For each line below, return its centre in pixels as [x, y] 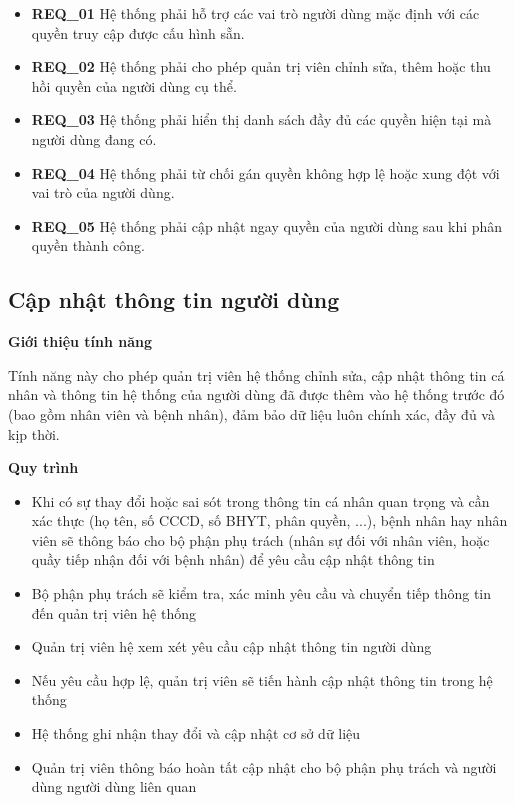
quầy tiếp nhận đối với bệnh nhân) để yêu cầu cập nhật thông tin [233, 559]
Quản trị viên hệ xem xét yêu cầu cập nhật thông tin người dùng [231, 646]
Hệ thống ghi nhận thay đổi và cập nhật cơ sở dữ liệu [196, 733]
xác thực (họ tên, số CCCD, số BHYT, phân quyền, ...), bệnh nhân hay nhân [269, 520]
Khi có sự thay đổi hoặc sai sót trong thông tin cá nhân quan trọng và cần [260, 500]
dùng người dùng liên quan [114, 786]
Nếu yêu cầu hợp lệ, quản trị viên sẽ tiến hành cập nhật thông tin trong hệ [262, 679]
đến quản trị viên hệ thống [113, 612]
